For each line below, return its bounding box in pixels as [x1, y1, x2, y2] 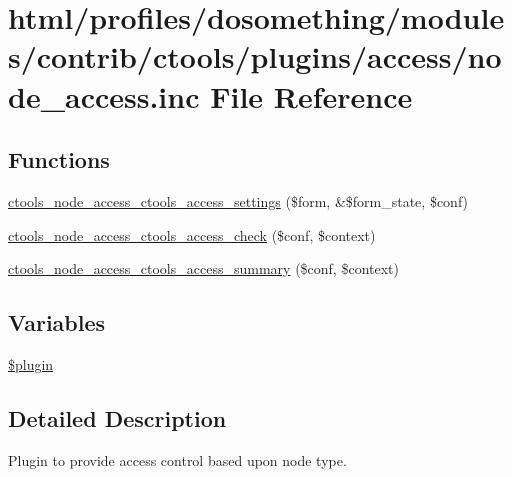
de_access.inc [8, 75, 200, 116]
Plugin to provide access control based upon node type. [8, 449, 347, 470]
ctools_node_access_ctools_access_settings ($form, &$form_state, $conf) [8, 190, 469, 211]
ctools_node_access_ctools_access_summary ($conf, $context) [8, 258, 399, 279]
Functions [8, 144, 110, 175]
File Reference [210, 75, 413, 116]
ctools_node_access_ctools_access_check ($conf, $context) [8, 224, 376, 245]
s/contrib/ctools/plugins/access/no [8, 36, 502, 77]
